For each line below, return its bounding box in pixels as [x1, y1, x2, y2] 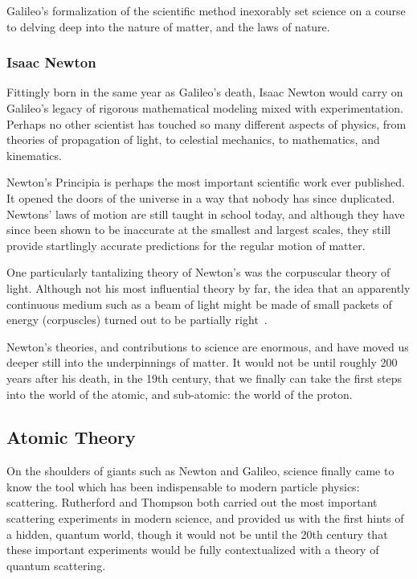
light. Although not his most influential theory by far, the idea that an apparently [6, 279, 411, 296]
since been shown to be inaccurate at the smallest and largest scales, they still [6, 221, 391, 238]
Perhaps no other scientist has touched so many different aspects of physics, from [6, 115, 407, 132]
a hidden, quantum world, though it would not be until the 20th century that [6, 525, 388, 542]
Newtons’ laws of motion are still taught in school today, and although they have [6, 205, 405, 222]
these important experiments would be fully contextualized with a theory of [6, 541, 379, 558]
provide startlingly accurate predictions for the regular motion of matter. [6, 236, 366, 253]
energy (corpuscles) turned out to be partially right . [6, 311, 268, 328]
